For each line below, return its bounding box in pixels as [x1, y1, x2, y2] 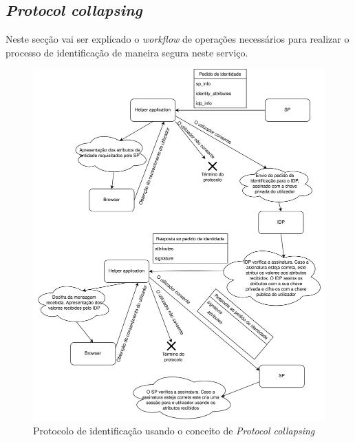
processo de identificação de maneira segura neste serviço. [6, 45, 248, 59]
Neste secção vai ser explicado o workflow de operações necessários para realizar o [6, 32, 349, 46]
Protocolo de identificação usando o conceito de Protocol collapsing [33, 423, 315, 438]
